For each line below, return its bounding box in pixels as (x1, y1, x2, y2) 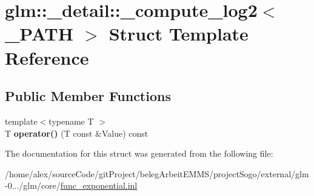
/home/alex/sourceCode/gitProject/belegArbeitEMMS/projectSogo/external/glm (5, 167, 309, 180)
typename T (48, 114, 94, 127)
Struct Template (109, 21, 249, 46)
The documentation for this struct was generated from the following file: (5, 147, 273, 160)
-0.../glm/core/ (5, 179, 61, 192)
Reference (5, 45, 89, 70)
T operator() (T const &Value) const (5, 126, 149, 139)
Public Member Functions (5, 87, 171, 105)
